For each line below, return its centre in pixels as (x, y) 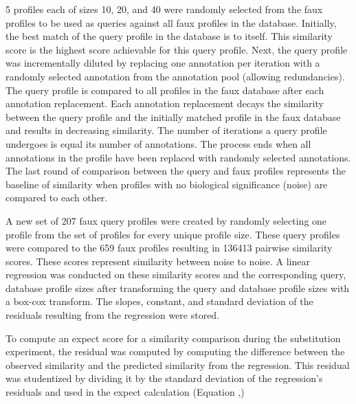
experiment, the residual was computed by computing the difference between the (175, 351)
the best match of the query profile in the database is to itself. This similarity (169, 36)
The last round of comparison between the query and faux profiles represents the (176, 171)
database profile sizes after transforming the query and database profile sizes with (178, 288)
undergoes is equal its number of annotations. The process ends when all (158, 143)
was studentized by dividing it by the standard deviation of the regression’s (164, 378)
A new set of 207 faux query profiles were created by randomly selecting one (166, 220)
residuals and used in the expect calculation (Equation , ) (125, 392)
